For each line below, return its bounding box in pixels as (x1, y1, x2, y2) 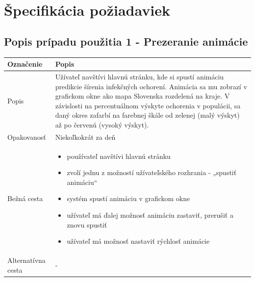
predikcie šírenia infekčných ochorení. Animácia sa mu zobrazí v (55, 81, 247, 91)
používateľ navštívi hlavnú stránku (67, 151, 171, 161)
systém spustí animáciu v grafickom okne (67, 193, 190, 204)
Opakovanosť (7, 131, 46, 142)
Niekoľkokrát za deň (55, 131, 116, 142)
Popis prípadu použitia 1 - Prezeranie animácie (4, 33, 248, 49)
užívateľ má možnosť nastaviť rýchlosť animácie (67, 236, 210, 246)
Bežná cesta (7, 193, 43, 204)
